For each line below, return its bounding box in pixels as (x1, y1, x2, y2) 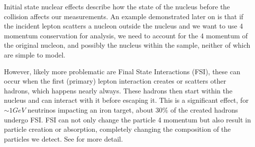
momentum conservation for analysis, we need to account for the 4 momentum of (4, 30, 248, 40)
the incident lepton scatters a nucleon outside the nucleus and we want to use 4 (4, 21, 243, 31)
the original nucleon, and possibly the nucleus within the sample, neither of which (4, 40, 251, 50)
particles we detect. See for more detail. (4, 133, 123, 144)
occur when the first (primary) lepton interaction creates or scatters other (4, 76, 227, 86)
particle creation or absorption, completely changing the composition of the (4, 124, 231, 134)
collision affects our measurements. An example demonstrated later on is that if (4, 11, 244, 21)
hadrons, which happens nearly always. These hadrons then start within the (4, 85, 232, 95)
